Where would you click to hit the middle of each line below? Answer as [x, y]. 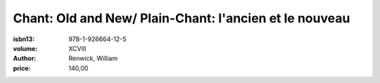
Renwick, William [93, 59]
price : [22, 68]
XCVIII [78, 48]
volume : [25, 48]
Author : [25, 59]
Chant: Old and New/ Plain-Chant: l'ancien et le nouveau [182, 18]
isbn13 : [24, 39]
